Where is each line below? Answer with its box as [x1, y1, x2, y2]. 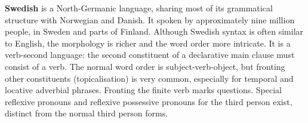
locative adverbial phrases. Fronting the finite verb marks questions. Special [5, 84, 282, 96]
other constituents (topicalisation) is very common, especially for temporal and [5, 72, 294, 84]
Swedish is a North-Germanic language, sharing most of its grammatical [5, 2, 273, 14]
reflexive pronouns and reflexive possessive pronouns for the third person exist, [5, 95, 292, 107]
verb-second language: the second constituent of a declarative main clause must [5, 48, 295, 61]
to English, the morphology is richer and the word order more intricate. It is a [5, 36, 291, 49]
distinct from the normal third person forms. [5, 107, 168, 119]
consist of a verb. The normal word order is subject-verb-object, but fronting [5, 60, 285, 72]
